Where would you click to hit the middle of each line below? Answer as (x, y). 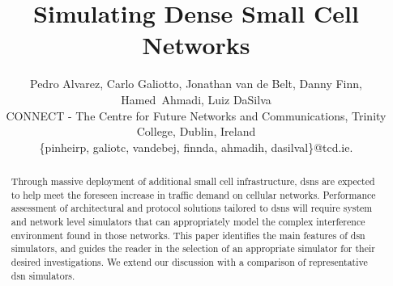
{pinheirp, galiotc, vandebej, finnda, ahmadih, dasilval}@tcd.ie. (196, 147)
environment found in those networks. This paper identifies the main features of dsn (188, 235)
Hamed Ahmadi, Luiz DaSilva (196, 99)
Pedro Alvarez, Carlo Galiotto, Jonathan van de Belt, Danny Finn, (196, 84)
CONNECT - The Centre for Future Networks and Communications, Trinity (196, 115)
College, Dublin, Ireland (196, 131)
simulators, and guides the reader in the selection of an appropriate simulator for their (193, 248)
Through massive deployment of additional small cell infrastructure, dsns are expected (193, 181)
